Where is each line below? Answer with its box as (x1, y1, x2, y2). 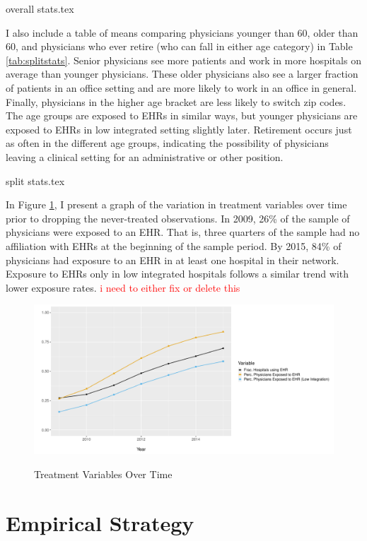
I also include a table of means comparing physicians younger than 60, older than (6, 25, 359, 40)
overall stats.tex (6, 1, 74, 16)
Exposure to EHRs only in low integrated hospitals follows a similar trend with (6, 266, 349, 281)
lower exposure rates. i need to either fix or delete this (6, 280, 240, 295)
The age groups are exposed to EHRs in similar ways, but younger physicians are (6, 108, 358, 123)
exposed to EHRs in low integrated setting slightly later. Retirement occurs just (6, 121, 352, 136)
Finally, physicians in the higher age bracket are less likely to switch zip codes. (6, 94, 346, 109)
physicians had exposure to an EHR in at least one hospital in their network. (6, 252, 339, 267)
